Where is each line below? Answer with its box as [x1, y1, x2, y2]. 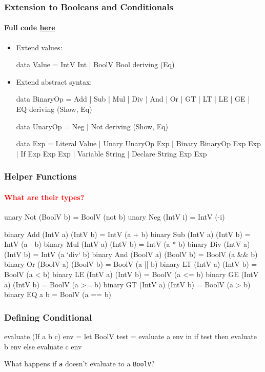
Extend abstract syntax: [16, 76, 92, 87]
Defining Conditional [4, 310, 92, 323]
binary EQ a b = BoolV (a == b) [4, 289, 111, 300]
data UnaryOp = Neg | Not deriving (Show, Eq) [16, 121, 169, 131]
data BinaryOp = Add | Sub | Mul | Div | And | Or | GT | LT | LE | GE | [16, 93, 250, 104]
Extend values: [16, 42, 63, 52]
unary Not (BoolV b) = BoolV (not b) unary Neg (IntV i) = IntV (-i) [4, 211, 225, 222]
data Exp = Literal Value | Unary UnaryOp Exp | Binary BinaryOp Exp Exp [16, 138, 261, 149]
